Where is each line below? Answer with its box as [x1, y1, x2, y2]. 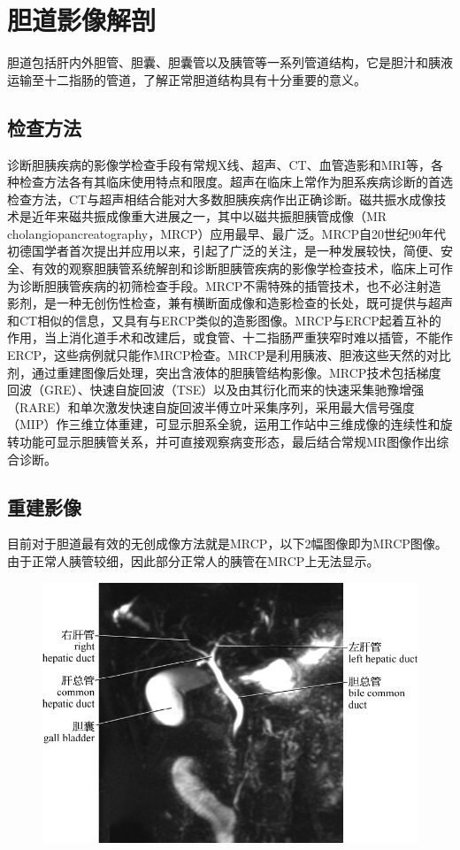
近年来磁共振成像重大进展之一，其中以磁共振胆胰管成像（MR [31, 207, 387, 226]
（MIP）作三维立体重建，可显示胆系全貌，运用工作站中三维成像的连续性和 [7, 415, 441, 433]
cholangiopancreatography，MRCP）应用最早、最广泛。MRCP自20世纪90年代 [7, 224, 446, 242]
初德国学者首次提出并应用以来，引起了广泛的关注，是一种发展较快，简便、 [7, 241, 441, 260]
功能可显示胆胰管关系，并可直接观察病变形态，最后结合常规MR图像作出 [19, 433, 437, 451]
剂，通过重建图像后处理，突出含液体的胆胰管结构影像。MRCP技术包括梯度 [7, 363, 441, 381]
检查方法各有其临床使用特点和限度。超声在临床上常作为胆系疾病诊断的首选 [19, 172, 453, 191]
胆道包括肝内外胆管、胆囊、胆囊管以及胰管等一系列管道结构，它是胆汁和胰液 [7, 53, 453, 72]
